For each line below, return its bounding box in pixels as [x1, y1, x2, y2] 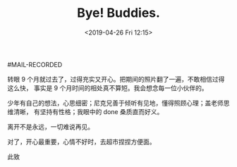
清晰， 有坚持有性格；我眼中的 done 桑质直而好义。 [13, 107, 164, 116]
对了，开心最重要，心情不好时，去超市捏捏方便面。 [7, 137, 156, 146]
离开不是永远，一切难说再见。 [7, 122, 94, 131]
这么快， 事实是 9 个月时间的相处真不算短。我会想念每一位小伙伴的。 [7, 83, 208, 92]
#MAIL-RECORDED [7, 60, 63, 68]
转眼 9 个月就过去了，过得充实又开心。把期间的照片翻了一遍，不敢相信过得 [7, 75, 225, 83]
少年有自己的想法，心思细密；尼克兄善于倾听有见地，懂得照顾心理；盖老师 [7, 99, 224, 107]
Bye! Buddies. [76, 5, 161, 21]
